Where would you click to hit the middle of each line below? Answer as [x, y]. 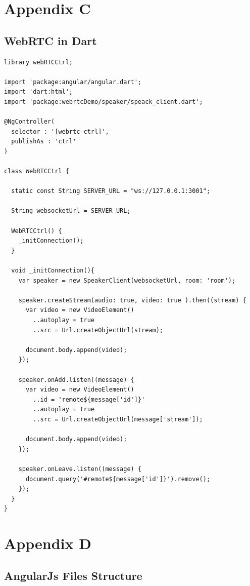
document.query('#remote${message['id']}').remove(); [118, 479]
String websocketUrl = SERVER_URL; [71, 211]
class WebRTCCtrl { [37, 171]
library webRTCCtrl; [39, 62]
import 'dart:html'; [39, 92]
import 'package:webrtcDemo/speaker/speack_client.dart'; [104, 102]
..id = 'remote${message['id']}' [89, 399]
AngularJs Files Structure [73, 575]
